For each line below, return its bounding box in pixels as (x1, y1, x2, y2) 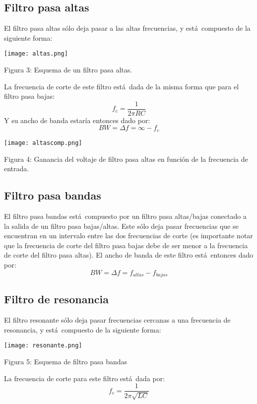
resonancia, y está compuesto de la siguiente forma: (4, 324, 161, 335)
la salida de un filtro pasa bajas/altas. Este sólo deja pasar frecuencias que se (4, 220, 239, 231)
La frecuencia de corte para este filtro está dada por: (4, 373, 165, 383)
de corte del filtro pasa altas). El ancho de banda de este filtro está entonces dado (4, 250, 254, 260)
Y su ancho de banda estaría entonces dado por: (4, 115, 150, 125)
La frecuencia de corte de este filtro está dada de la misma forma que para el (4, 81, 239, 91)
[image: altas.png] (4, 50, 68, 58)
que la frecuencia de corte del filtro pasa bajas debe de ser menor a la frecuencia (4, 240, 248, 250)
